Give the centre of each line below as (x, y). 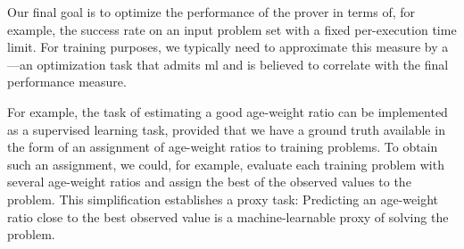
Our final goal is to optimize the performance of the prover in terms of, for (211, 12)
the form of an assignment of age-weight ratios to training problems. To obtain (223, 147)
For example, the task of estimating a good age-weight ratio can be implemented (228, 111)
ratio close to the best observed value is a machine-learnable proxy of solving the (228, 216)
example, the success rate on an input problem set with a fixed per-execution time (232, 29)
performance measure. (67, 82)
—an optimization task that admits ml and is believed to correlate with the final (228, 64)
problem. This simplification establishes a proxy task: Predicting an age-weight (223, 199)
